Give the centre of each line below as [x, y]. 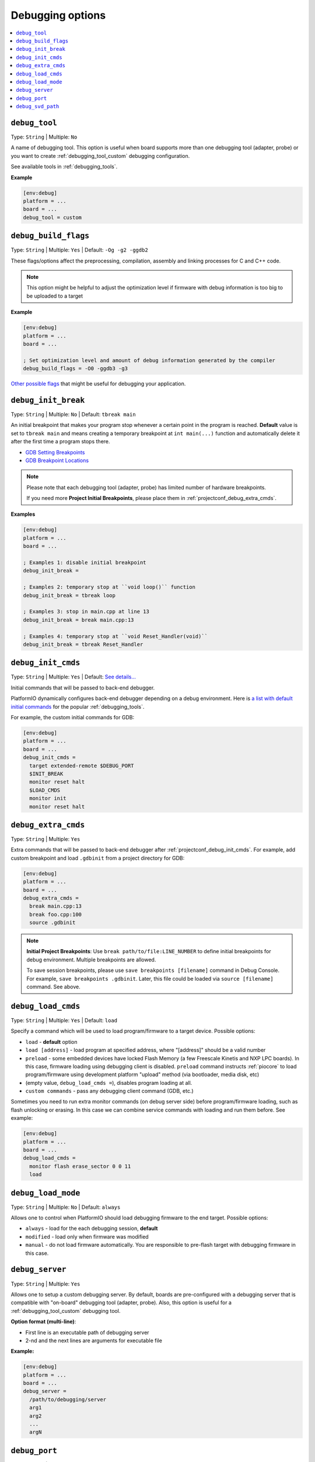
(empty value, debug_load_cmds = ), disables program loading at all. [109, 1082]
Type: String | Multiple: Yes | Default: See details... [73, 677]
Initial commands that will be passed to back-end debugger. [83, 688]
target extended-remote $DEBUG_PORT [82, 766]
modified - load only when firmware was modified [87, 1236]
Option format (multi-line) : [43, 1322]
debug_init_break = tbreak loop [69, 595]
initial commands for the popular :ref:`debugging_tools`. [78, 706]
